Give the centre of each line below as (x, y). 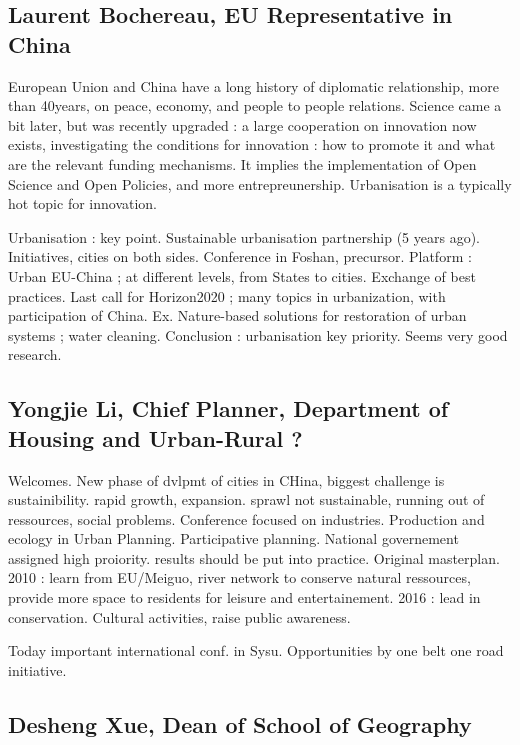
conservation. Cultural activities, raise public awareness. (179, 616)
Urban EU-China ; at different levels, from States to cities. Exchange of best (242, 275)
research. (35, 354)
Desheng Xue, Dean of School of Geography (240, 723)
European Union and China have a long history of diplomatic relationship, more (253, 85)
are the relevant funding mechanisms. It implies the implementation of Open (242, 163)
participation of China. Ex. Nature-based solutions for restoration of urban (237, 315)
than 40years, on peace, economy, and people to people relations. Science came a (255, 105)
